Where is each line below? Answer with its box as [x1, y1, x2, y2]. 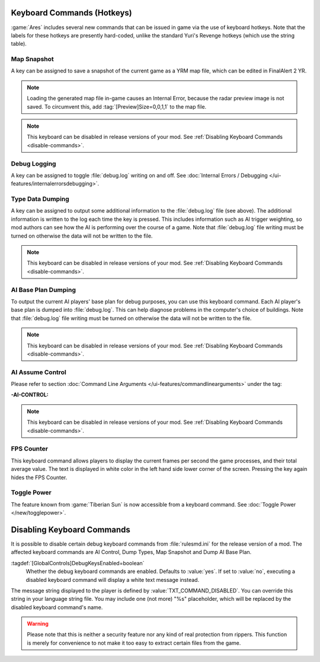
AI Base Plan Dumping [11, 286, 76, 294]
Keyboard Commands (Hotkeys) [11, 8, 133, 18]
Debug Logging [11, 159, 56, 167]
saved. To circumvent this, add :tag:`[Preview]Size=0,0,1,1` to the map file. [27, 103, 207, 110]
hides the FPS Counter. [11, 474, 68, 481]
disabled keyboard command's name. [11, 603, 103, 611]
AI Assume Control [11, 368, 66, 376]
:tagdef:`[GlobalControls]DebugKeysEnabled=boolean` [11, 559, 145, 566]
